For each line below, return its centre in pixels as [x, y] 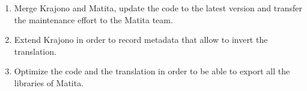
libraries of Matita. [49, 82]
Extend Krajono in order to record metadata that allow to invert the [141, 40]
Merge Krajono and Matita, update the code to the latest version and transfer [158, 8]
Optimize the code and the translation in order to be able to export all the [152, 71]
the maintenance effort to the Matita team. [93, 19]
